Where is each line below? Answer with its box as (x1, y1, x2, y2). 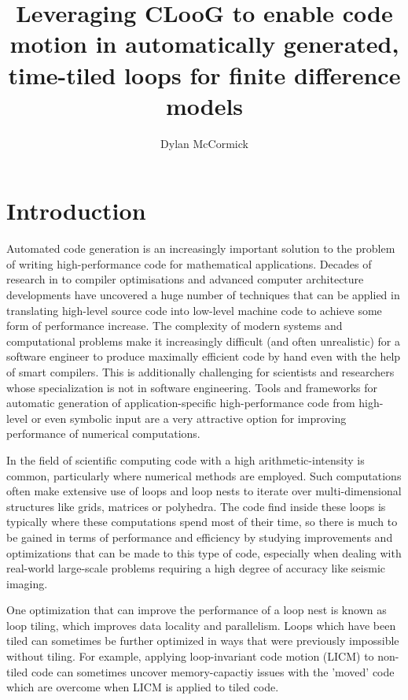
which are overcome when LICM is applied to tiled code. (6, 679, 279, 695)
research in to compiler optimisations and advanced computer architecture (6, 271, 364, 287)
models (165, 89, 244, 121)
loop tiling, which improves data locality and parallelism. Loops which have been (6, 617, 396, 633)
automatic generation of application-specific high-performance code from (6, 394, 355, 411)
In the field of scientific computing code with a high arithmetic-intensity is (6, 451, 365, 468)
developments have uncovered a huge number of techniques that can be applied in (6, 287, 400, 302)
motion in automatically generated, (9, 28, 399, 60)
